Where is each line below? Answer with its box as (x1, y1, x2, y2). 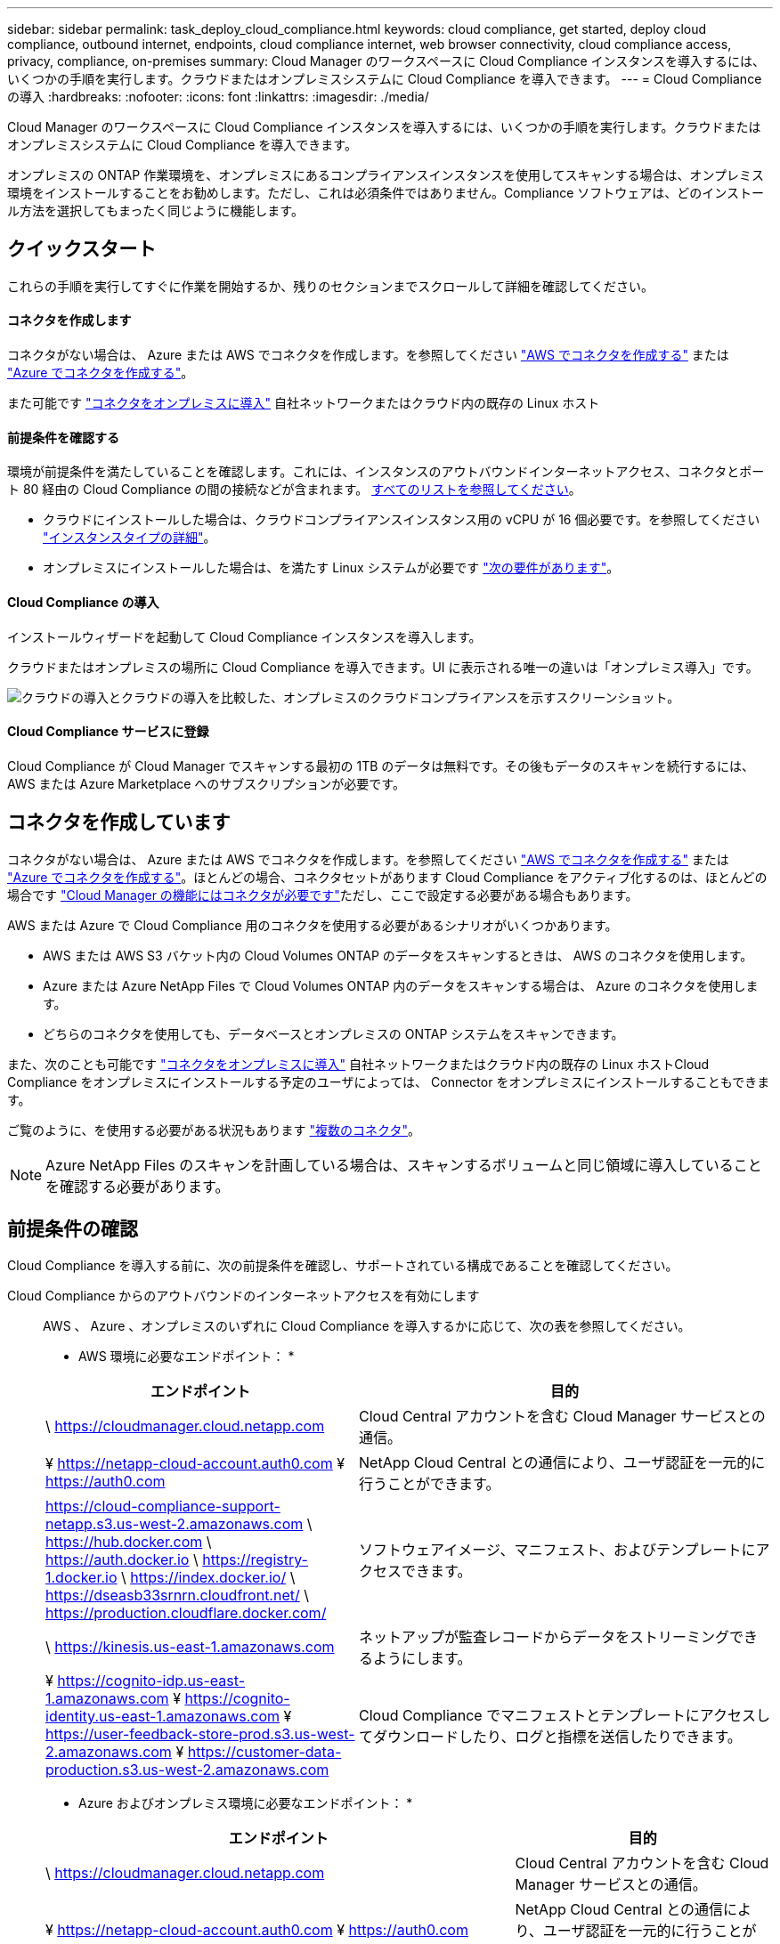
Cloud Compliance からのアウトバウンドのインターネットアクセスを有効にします (7, 1288, 480, 1304)
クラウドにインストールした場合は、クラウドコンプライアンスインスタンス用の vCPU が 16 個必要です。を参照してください (43, 512, 760, 528)
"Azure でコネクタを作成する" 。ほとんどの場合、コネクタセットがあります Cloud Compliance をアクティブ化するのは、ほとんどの (7, 869, 768, 885)
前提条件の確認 (7, 1217, 138, 1240)
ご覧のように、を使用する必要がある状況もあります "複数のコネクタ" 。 (7, 1122, 421, 1138)
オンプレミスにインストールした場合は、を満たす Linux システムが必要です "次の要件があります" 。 (43, 560, 620, 576)
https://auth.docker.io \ (45, 1551, 199, 1569)
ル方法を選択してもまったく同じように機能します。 (7, 203, 304, 218)
